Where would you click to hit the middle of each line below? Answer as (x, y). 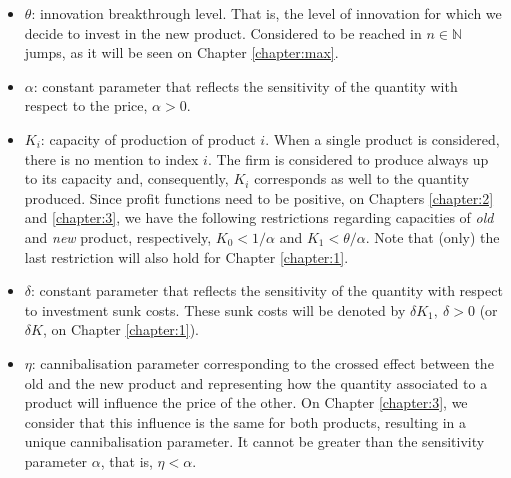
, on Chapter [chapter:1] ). (120, 329)
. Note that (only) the (432, 236)
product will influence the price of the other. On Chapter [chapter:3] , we (246, 402)
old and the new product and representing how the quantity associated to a (256, 382)
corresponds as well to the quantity (362, 178)
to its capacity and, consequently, (126, 178)
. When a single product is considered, (382, 138)
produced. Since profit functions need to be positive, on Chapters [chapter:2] (259, 197)
